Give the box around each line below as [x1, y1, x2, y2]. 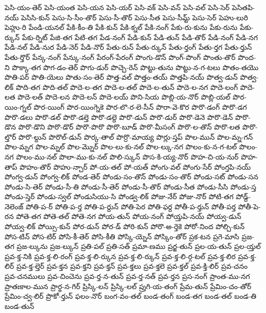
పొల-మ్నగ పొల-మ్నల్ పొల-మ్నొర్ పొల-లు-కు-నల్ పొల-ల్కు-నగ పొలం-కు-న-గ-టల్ [5, 141, 237, 152]
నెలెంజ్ [5, 201, 24, 211]
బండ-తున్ [5, 300, 35, 311]
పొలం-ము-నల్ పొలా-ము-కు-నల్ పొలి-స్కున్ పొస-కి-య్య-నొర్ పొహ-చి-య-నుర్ [16, 151, 239, 162]
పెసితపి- [231, 2, 255, 12]
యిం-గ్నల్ [5, 101, 32, 112]
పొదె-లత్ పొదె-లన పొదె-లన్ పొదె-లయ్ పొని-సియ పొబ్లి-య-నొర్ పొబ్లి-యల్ [17, 91, 230, 102]
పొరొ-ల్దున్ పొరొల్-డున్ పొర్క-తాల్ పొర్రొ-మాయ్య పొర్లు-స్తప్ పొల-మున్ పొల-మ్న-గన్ [18, 131, 253, 142]
